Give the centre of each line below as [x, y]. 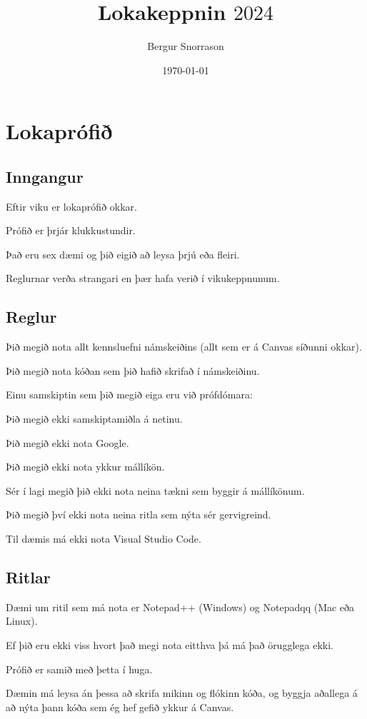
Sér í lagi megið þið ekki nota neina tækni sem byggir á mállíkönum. [155, 490]
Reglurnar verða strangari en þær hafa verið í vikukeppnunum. [143, 278]
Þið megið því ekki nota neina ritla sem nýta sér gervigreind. [139, 514]
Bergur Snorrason [186, 46]
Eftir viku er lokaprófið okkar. [71, 206]
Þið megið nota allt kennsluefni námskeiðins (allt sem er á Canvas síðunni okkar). [184, 347]
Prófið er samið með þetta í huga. [79, 669]
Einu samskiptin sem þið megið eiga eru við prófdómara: [129, 394]
